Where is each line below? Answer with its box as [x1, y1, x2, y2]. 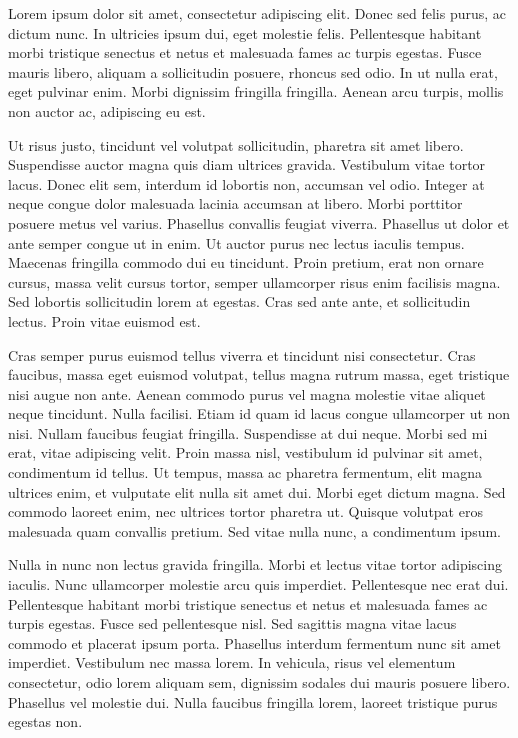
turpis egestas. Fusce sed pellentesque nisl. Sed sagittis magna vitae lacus [8, 613, 457, 634]
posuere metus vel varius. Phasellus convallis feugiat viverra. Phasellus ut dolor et [8, 212, 510, 233]
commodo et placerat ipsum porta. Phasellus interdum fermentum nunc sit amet [8, 632, 501, 653]
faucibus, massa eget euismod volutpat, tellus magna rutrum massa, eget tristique [8, 364, 510, 385]
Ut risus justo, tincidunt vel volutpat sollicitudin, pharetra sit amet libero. [8, 134, 464, 155]
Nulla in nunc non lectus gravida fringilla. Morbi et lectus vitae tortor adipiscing [8, 554, 502, 575]
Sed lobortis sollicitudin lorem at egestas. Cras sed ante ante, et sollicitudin [8, 291, 471, 312]
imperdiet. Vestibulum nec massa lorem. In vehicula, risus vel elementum [8, 652, 456, 673]
